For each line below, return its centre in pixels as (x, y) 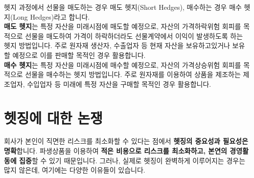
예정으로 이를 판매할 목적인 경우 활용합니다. (79, 55)
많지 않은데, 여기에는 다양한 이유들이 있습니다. (75, 170)
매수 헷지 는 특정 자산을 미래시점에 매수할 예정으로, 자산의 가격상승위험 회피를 (123, 64)
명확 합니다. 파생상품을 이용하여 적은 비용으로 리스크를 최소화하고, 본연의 (115, 151)
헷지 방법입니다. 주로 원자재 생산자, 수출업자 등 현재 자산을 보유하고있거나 (117, 45)
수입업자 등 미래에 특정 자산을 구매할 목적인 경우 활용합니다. (119, 84)
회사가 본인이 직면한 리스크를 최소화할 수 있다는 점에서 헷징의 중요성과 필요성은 (126, 141)
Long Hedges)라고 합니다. (51, 16)
